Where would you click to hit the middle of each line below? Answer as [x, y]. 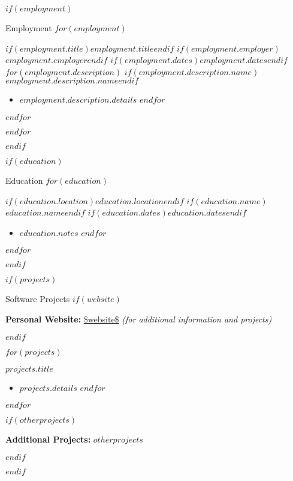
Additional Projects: [48, 439]
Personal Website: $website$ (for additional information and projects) [139, 319]
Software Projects [38, 299]
